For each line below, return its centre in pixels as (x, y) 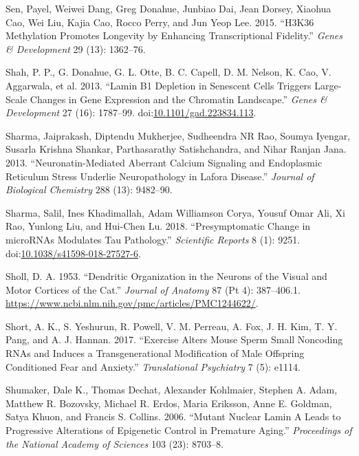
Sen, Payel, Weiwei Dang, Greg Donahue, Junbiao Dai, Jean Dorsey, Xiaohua (168, 8)
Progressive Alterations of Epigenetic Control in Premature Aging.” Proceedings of (179, 430)
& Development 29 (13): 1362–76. (76, 48)
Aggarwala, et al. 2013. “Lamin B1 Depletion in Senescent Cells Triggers (159, 85)
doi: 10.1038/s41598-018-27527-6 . (73, 253)
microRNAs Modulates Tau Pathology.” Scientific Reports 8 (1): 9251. (153, 239)
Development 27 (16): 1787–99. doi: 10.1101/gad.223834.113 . (131, 112)
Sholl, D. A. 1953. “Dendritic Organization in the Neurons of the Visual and (166, 276)
